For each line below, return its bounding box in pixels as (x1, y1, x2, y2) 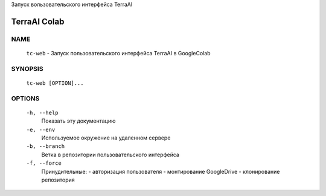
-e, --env (26, 126, 56, 133)
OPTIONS (11, 94, 40, 102)
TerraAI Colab (11, 16, 65, 26)
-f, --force (26, 160, 62, 167)
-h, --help (26, 109, 59, 116)
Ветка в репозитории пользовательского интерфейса (41, 151, 179, 158)
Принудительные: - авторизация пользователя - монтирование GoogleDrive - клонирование (41, 168, 280, 175)
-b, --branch (26, 143, 65, 150)
